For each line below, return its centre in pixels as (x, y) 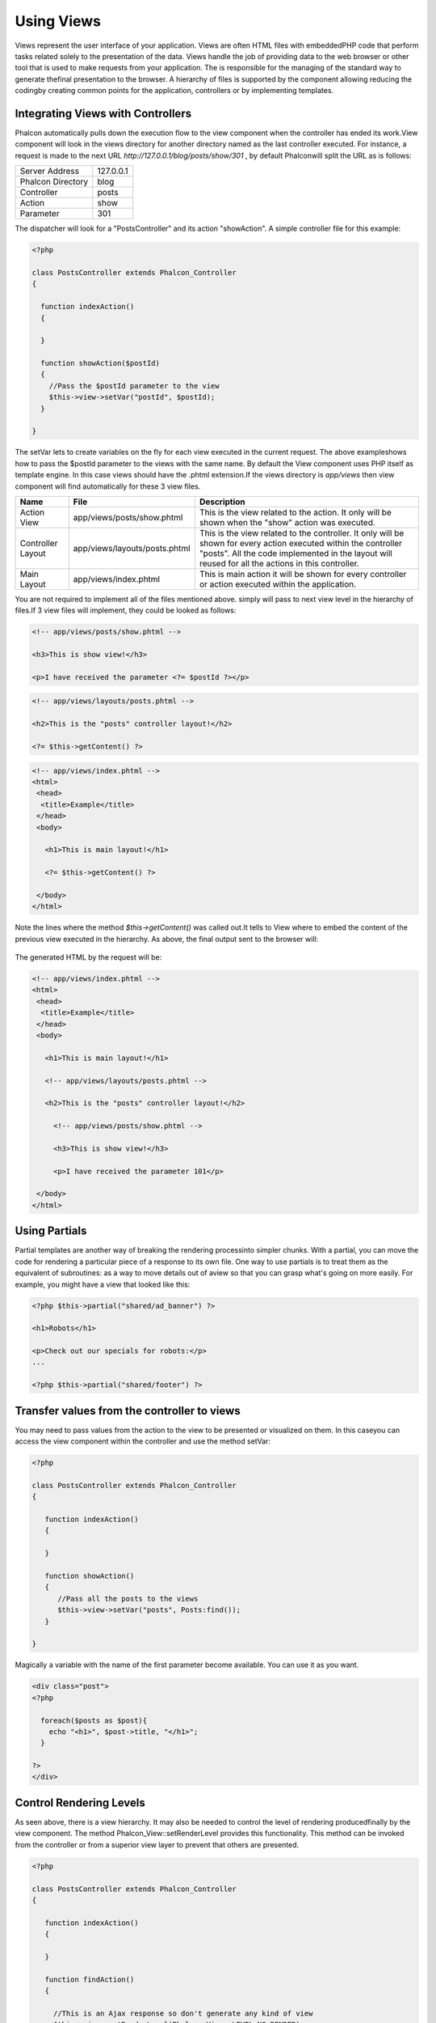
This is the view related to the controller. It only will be (302, 532)
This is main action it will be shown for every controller (303, 574)
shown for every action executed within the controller (301, 543)
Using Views (58, 21)
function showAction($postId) (101, 363)
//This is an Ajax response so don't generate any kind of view (183, 2013)
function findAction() (90, 1979)
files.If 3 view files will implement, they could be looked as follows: (126, 610)
